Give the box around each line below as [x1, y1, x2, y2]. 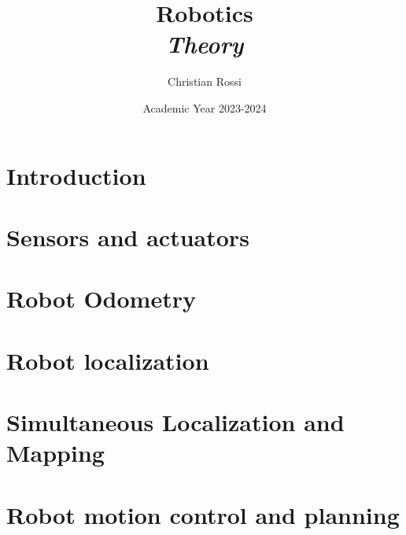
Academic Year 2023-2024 [142, 99, 267, 116]
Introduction [6, 159, 146, 191]
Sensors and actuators [6, 220, 249, 253]
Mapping [6, 437, 105, 469]
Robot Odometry [6, 282, 196, 315]
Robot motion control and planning [6, 498, 400, 530]
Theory [165, 28, 244, 61]
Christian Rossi [168, 73, 242, 90]
